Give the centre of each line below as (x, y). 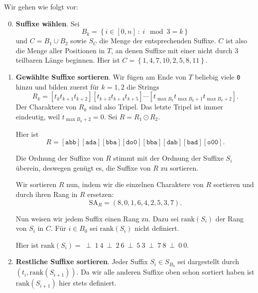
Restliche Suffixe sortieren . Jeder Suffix (82, 261)
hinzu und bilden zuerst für (57, 86)
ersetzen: (101, 194)
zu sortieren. (180, 167)
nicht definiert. (157, 228)
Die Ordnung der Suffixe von (60, 158)
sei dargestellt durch (208, 261)
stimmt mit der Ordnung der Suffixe (168, 158)
